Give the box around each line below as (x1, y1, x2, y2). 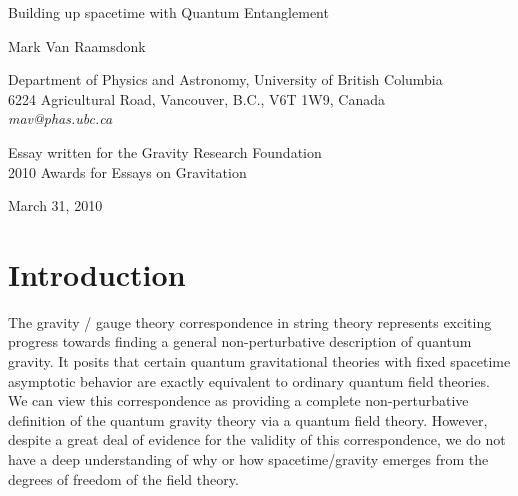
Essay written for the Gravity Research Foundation (8, 141, 322, 162)
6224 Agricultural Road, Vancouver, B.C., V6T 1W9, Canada (8, 88, 385, 109)
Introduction (8, 253, 186, 294)
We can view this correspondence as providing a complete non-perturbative (8, 390, 469, 411)
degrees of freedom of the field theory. (8, 468, 239, 489)
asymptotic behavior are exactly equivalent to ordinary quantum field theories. (8, 370, 490, 391)
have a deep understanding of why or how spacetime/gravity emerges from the (8, 449, 489, 470)
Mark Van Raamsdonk (8, 35, 146, 56)
